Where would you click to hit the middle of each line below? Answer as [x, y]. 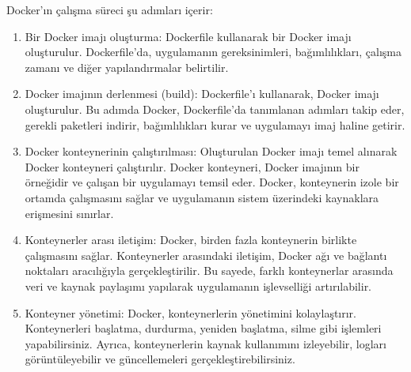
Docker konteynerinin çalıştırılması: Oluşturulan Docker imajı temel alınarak [211, 151]
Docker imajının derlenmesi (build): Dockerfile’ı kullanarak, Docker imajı [202, 94]
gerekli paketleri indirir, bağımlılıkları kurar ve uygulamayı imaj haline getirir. [215, 124]
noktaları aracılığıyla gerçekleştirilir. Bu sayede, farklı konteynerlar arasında [209, 271]
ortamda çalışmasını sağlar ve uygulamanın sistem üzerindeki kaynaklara [202, 197]
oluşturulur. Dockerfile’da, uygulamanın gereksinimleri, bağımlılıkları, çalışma [213, 52]
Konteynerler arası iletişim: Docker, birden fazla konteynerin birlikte [191, 240]
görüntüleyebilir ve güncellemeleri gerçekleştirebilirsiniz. [160, 359]
